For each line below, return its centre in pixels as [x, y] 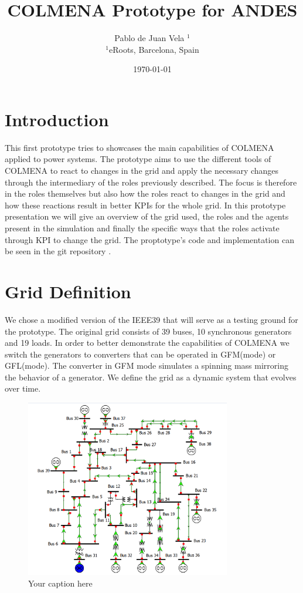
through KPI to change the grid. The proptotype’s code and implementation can [149, 239]
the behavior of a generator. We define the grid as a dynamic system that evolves [151, 377]
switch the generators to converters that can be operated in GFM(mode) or [140, 354]
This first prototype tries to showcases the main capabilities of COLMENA [139, 147]
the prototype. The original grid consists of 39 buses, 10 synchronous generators [148, 331]
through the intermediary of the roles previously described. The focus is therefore [151, 182]
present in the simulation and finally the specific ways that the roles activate [142, 228]
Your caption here [60, 583]
